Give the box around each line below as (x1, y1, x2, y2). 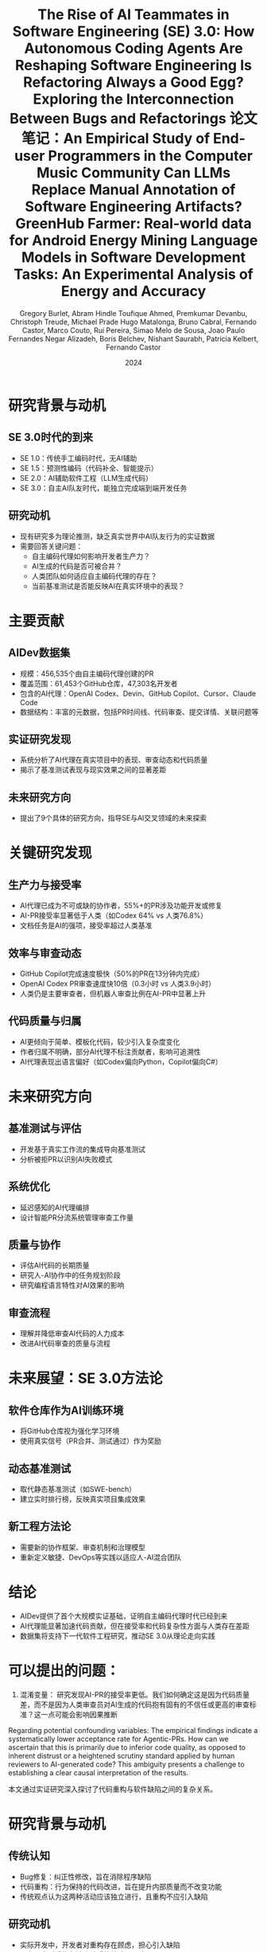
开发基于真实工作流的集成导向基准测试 (19, 1144, 145, 1154)
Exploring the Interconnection (33, 90, 234, 108)
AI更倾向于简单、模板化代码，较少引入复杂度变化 (19, 1037, 180, 1046)
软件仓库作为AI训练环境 (8, 1403, 124, 1417)
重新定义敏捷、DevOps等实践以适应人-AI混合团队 (19, 1552, 182, 1562)
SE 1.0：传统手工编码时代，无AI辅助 (19, 453, 137, 463)
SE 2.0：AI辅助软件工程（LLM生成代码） (19, 473, 153, 482)
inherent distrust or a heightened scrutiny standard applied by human (8, 1751, 235, 1760)
